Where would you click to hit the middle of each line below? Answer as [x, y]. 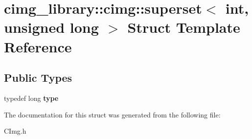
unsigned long [51, 27]
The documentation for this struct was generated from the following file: [112, 114]
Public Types [38, 78]
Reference [38, 46]
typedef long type [31, 98]
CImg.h [15, 131]
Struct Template [184, 27]
